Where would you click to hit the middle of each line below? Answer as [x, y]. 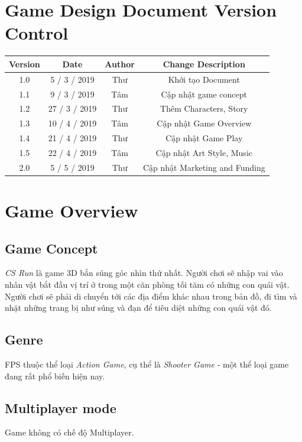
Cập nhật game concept [204, 94]
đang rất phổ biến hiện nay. [55, 376]
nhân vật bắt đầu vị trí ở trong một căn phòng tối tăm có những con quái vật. [147, 284]
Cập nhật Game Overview [204, 123]
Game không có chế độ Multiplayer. [69, 432]
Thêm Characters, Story [204, 108]
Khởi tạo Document [204, 79]
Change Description [204, 64]
